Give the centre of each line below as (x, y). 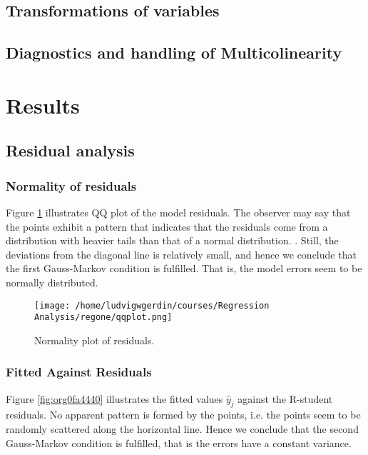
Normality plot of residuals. (94, 340)
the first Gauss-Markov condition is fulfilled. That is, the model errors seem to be (184, 268)
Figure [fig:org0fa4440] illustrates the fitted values (114, 398)
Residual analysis (70, 150)
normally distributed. (52, 282)
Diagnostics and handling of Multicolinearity (174, 52)
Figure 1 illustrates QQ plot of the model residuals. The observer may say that (178, 212)
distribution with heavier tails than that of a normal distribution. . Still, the (172, 240)
